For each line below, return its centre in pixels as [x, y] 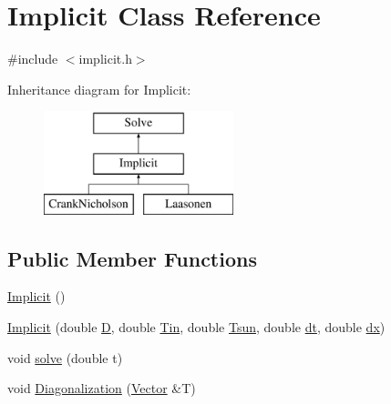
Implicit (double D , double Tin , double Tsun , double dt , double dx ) [196, 327]
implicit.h [105, 59]
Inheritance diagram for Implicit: [99, 89]
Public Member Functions [132, 258]
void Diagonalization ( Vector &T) [102, 388]
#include [33, 59]
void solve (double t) [65, 357]
